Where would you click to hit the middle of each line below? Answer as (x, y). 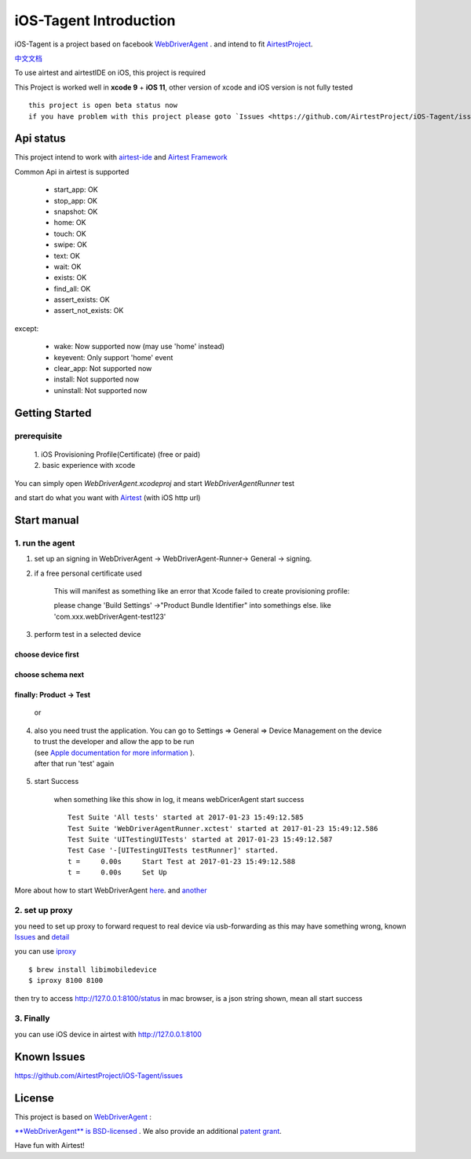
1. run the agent (45, 543)
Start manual (47, 520)
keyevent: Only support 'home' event (113, 357)
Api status (40, 139)
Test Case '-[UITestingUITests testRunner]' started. (173, 850)
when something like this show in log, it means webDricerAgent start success (179, 799)
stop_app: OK (76, 201)
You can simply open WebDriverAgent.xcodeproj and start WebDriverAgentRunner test (154, 483)
